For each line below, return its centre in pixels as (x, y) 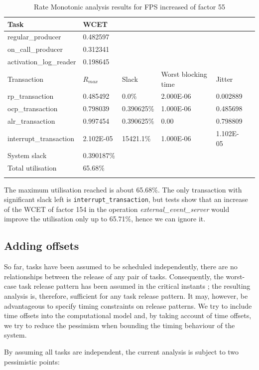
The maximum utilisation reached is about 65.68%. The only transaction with (123, 189)
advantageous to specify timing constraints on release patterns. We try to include (128, 305)
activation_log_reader (42, 62)
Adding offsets (42, 246)
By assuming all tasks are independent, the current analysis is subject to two (122, 351)
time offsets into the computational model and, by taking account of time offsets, (128, 315)
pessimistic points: (32, 361)
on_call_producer (35, 49)
